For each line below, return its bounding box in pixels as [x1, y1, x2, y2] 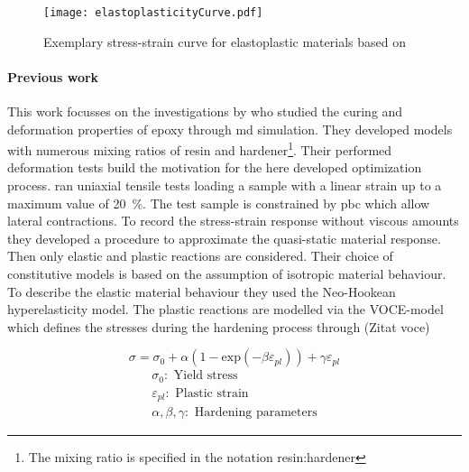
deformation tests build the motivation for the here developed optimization [7, 158, 422, 177]
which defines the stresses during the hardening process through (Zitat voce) [7, 317, 430, 336]
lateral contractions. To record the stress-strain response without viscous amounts [7, 211, 459, 230]
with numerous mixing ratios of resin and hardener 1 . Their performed [7, 138, 392, 159]
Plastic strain [175, 386, 249, 400]
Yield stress [173, 369, 238, 383]
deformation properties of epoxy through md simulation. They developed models [7, 119, 453, 138]
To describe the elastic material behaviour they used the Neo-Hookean [7, 282, 396, 301]
